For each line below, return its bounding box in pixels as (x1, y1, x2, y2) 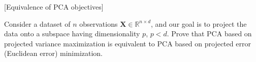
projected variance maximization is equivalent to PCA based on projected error (4, 38, 251, 48)
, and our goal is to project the (151, 18, 247, 29)
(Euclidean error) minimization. (4, 48, 103, 58)
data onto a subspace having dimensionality (4, 28, 140, 39)
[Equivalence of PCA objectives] (4, 2, 104, 12)
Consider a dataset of (4, 18, 71, 29)
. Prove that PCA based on (167, 28, 252, 39)
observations (79, 18, 118, 29)
